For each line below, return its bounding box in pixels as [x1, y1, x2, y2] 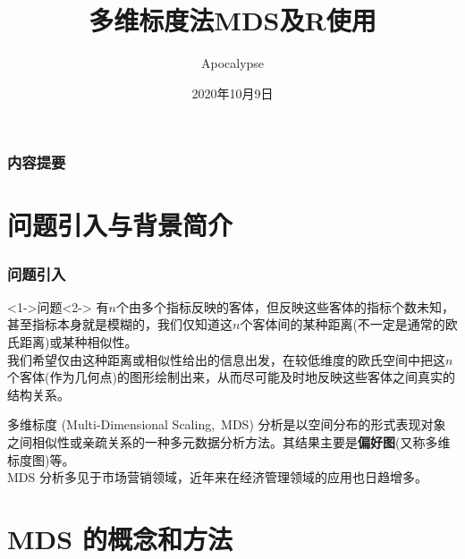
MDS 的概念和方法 [7, 520, 232, 556]
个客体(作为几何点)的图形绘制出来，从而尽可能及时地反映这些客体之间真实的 [7, 368, 455, 386]
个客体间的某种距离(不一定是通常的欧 [240, 315, 458, 334]
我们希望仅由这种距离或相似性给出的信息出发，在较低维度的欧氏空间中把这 [7, 350, 445, 368]
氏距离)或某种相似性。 [7, 333, 138, 351]
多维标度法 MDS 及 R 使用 [89, 2, 376, 38]
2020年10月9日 [191, 83, 274, 102]
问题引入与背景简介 [7, 207, 233, 243]
